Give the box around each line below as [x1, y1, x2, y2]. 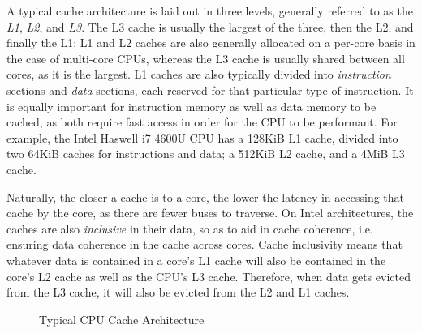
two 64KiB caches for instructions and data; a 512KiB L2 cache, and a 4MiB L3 [6, 145, 405, 162]
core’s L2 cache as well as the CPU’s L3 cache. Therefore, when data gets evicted [6, 267, 411, 284]
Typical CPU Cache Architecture [39, 310, 205, 327]
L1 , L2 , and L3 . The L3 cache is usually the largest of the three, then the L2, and [6, 18, 414, 35]
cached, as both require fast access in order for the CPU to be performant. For [6, 113, 398, 130]
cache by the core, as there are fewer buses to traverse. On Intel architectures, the [6, 204, 414, 221]
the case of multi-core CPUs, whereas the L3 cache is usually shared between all [6, 49, 405, 66]
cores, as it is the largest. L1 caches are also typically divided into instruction [6, 66, 391, 83]
